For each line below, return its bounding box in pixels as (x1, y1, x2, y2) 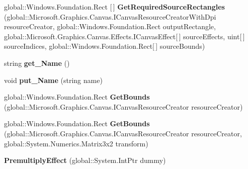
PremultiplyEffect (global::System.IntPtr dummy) (4, 155, 166, 165)
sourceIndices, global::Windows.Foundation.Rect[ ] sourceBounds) (4, 41, 205, 51)
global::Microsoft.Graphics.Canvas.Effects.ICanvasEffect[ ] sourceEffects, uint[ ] (4, 31, 245, 41)
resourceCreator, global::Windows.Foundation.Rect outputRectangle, (4, 21, 216, 32)
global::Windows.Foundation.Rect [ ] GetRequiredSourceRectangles (4, 2, 225, 12)
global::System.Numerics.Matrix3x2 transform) (4, 138, 148, 148)
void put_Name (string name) (4, 74, 103, 85)
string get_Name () (4, 57, 70, 68)
